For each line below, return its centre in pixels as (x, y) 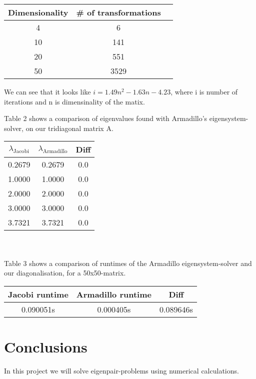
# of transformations (118, 12)
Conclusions (46, 346)
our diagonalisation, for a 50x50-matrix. (65, 273)
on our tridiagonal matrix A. (69, 128)
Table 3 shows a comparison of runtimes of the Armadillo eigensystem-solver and (128, 263)
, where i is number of (204, 91)
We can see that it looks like (47, 91)
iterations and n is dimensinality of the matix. (74, 101)
